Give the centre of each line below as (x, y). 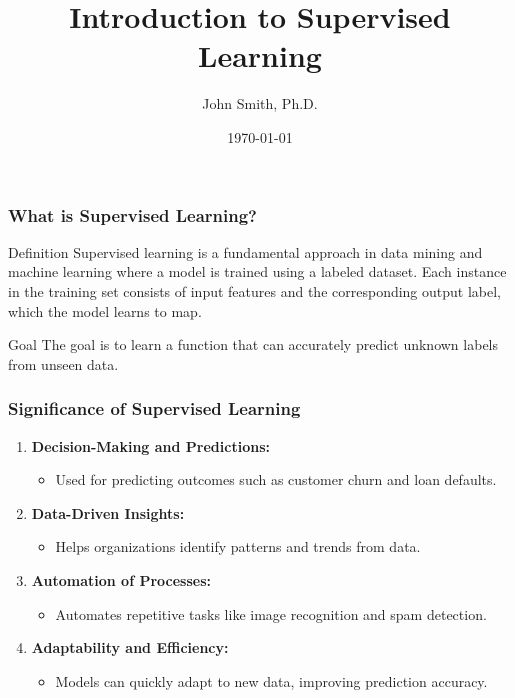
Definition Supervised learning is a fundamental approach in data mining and (245, 251)
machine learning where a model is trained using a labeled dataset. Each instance (257, 271)
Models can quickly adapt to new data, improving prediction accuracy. (271, 680)
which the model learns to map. (105, 310)
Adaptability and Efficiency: (130, 647)
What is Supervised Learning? (132, 214)
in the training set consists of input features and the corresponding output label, (255, 290)
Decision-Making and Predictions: (150, 445)
